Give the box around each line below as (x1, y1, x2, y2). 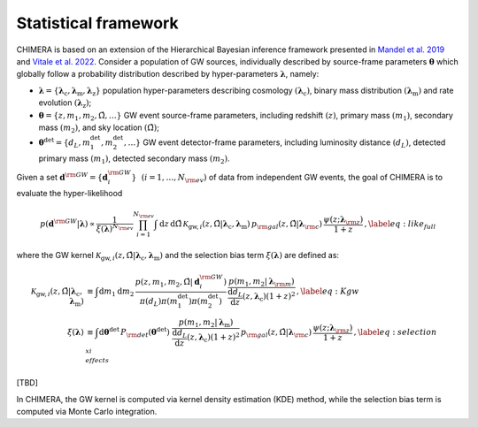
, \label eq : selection (353, 327, 437, 338)
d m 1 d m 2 (98, 286, 135, 299)
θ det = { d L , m (38, 136, 90, 149)
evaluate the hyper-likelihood (16, 187, 123, 198)
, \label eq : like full (364, 219, 436, 231)
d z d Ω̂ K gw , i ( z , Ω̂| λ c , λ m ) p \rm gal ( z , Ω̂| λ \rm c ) (159, 219, 323, 231)
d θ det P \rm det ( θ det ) (98, 325, 170, 339)
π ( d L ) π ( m (139, 296, 179, 309)
